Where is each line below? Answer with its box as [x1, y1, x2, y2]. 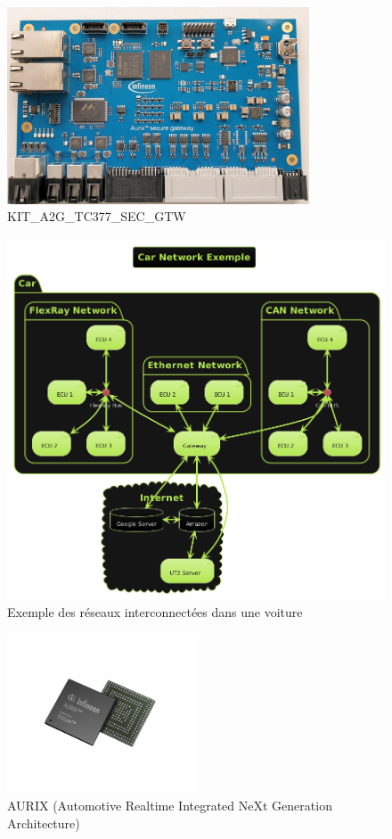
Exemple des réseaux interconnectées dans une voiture [7, 602, 303, 621]
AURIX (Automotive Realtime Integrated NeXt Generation [7, 796, 332, 815]
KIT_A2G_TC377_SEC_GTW [7, 207, 186, 226]
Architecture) [7, 814, 80, 833]
